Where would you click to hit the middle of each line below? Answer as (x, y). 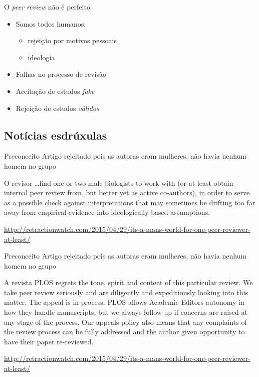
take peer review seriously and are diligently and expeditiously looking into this (126, 292)
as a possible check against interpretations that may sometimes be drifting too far (130, 202)
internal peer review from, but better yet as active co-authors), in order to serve (127, 193)
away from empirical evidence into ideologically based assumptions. (107, 212)
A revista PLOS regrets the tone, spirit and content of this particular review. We (128, 282)
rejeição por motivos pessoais (72, 40)
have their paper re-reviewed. (49, 341)
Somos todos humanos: (51, 23)
